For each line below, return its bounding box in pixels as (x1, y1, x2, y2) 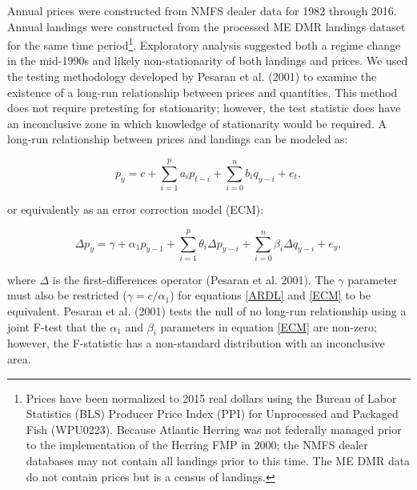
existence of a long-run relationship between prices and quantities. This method (7, 83, 398, 100)
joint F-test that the (7, 318, 106, 335)
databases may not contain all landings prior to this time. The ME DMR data (26, 452, 411, 468)
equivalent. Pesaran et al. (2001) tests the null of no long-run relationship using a (7, 303, 407, 319)
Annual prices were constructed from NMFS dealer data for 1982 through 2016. (7, 2, 397, 18)
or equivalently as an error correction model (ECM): (7, 201, 264, 218)
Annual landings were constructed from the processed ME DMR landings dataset (7, 18, 406, 34)
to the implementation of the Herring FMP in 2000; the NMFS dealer (26, 436, 368, 453)
